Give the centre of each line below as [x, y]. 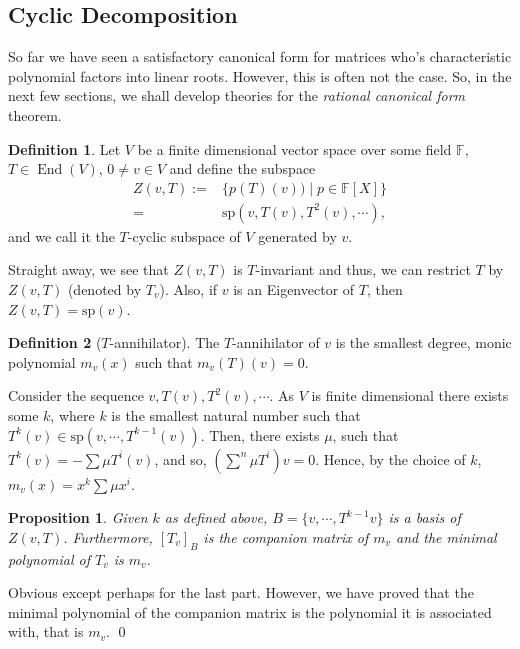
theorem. [35, 114]
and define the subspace [242, 168]
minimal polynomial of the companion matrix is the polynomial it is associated [250, 611]
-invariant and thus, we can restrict [363, 269]
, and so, [180, 458]
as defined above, [216, 517]
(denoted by [104, 289]
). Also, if [188, 289]
